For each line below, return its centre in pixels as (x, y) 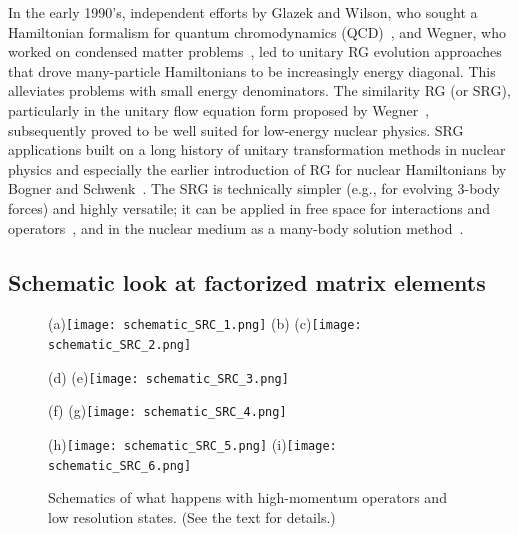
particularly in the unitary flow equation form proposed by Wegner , (219, 109)
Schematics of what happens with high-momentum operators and (247, 497)
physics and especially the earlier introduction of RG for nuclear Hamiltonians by (257, 168)
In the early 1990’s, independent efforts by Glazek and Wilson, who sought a (243, 12)
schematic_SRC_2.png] (120, 344)
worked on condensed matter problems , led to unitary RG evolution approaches (255, 51)
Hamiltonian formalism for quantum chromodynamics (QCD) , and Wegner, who (257, 31)
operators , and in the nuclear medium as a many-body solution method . (236, 227)
